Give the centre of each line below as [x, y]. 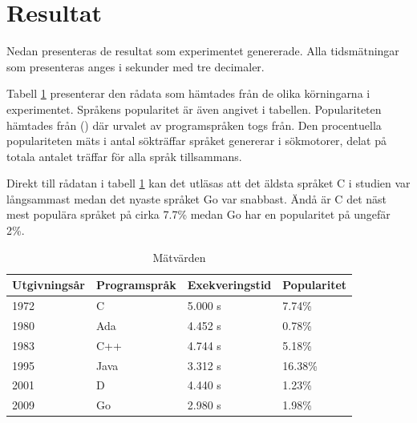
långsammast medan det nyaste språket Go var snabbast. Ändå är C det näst [196, 198]
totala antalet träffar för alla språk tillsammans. [124, 156]
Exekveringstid [229, 285]
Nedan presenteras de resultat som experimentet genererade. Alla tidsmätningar [203, 51]
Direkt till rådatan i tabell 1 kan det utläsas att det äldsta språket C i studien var [208, 183]
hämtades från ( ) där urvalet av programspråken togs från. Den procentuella [194, 125]
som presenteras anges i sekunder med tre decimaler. [136, 66]
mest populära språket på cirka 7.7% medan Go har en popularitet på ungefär [198, 214]
